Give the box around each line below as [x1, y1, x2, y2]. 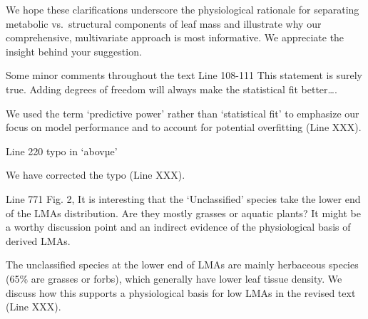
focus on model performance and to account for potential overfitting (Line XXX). [6, 120, 362, 135]
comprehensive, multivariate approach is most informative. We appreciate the [6, 30, 344, 45]
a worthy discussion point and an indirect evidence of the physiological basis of [6, 219, 351, 234]
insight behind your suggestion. [6, 43, 142, 58]
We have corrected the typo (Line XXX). [6, 167, 185, 182]
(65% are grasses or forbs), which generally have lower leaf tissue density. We [6, 271, 342, 286]
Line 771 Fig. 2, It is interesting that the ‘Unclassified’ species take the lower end [6, 191, 361, 206]
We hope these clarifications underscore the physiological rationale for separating [6, 2, 359, 16]
